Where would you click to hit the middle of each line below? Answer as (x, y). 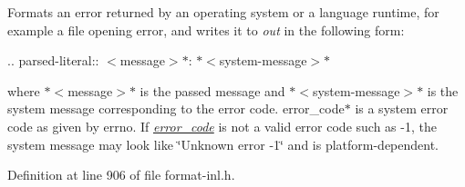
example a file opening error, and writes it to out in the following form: (206, 30)
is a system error (402, 108)
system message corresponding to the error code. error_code (176, 108)
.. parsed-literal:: (53, 60)
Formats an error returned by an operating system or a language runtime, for (223, 12)
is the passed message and (212, 90)
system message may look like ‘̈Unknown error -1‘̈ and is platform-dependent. (223, 144)
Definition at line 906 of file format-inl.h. (121, 175)
